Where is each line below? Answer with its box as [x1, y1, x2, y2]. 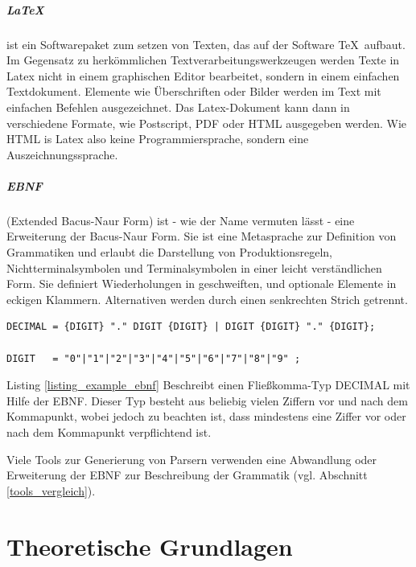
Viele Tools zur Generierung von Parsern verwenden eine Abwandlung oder [6, 450, 377, 467]
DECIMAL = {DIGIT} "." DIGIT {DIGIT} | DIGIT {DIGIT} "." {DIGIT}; [6, 321, 376, 333]
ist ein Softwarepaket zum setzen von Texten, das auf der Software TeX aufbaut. [6, 35, 406, 52]
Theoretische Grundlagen [6, 529, 293, 562]
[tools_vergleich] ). [6, 482, 96, 499]
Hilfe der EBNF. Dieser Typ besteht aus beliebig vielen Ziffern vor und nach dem [6, 392, 408, 409]
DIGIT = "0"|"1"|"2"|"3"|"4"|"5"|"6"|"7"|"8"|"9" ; [6, 352, 301, 364]
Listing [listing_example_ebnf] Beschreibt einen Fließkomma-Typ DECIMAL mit [6, 376, 410, 393]
